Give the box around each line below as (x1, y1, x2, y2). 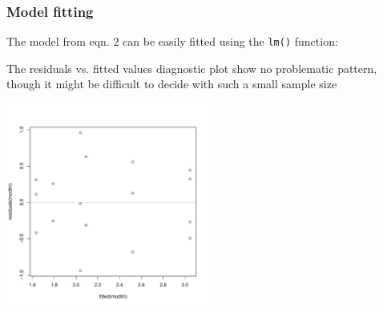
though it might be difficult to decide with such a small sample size (6, 75, 337, 92)
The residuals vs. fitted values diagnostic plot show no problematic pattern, (6, 59, 377, 76)
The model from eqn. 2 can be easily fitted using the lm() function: (6, 33, 338, 50)
